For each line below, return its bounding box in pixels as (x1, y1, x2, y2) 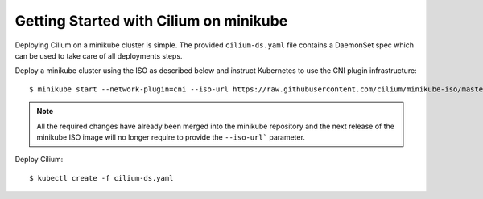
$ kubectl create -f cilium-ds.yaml (29, 173, 174, 182)
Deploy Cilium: (14, 155, 64, 164)
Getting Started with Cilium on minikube (14, 12, 288, 30)
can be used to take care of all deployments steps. (14, 51, 183, 60)
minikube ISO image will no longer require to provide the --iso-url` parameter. (36, 132, 306, 142)
